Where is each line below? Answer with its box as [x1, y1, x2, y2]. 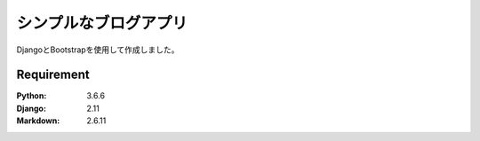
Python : [16, 90, 47, 101]
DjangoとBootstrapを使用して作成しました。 [16, 44, 180, 55]
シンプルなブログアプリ [16, 13, 188, 33]
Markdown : [16, 115, 60, 126]
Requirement [16, 67, 91, 82]
